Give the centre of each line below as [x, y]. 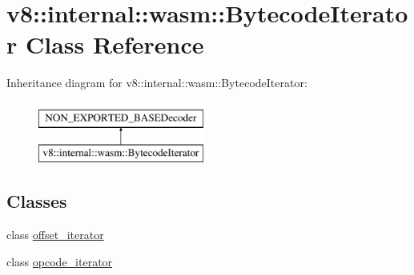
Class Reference [115, 44]
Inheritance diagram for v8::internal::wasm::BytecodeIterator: [157, 83]
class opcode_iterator [60, 261]
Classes [37, 201]
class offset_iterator [55, 235]
